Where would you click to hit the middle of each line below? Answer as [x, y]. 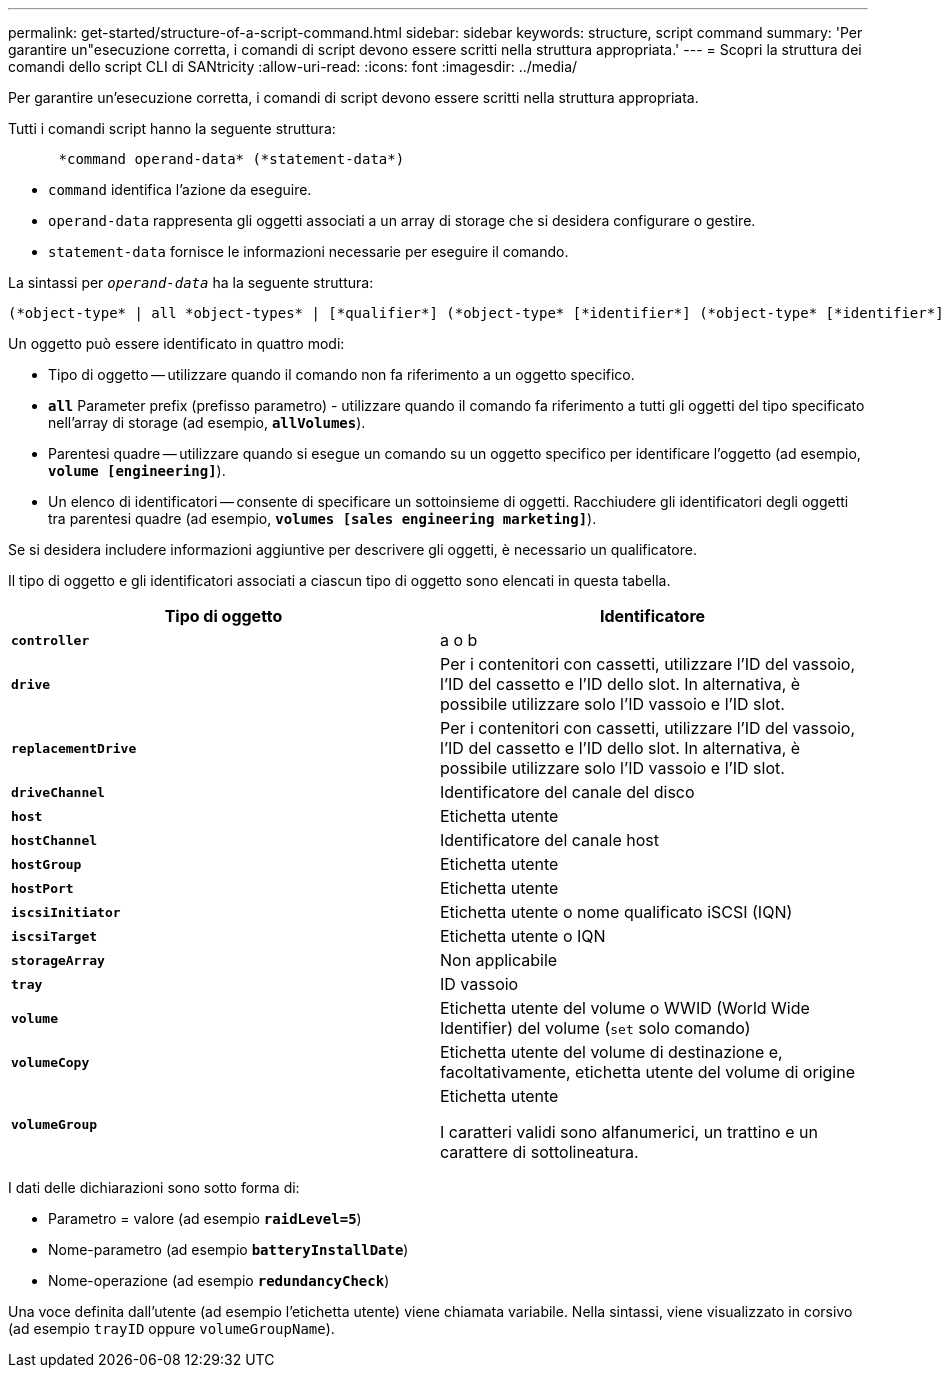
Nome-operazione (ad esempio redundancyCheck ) [219, 1280]
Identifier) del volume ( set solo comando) [595, 1028]
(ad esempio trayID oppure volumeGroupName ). [171, 1328]
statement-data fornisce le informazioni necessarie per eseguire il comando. [308, 251]
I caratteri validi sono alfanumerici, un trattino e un [629, 1132]
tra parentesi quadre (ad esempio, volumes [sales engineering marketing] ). [322, 518]
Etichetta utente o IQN [523, 936]
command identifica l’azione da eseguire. [180, 189]
